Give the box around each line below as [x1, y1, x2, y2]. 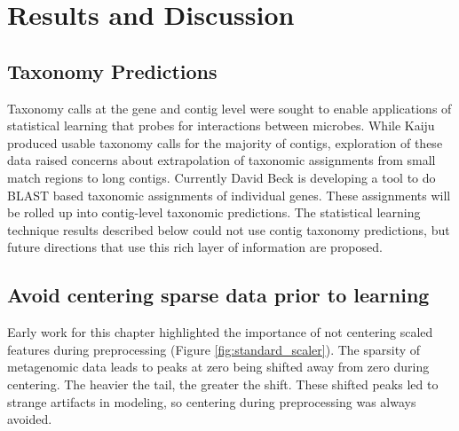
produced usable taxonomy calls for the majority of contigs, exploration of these [7, 133, 443, 152]
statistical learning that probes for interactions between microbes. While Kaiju [7, 116, 435, 135]
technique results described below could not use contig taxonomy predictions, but [7, 220, 450, 239]
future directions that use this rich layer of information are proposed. [7, 238, 383, 256]
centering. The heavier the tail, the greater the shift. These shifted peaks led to [7, 374, 439, 393]
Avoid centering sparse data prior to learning [7, 281, 430, 309]
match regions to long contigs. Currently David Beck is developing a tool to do [7, 168, 436, 186]
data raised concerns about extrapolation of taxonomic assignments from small [7, 151, 436, 169]
